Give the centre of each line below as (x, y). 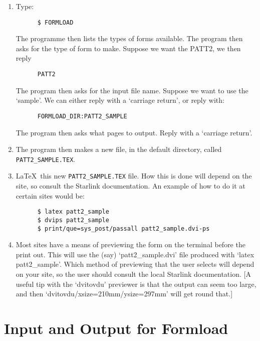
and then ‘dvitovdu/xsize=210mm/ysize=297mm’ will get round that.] (124, 294)
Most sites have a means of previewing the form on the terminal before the (131, 244)
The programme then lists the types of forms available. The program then (129, 38)
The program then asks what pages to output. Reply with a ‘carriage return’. (134, 132)
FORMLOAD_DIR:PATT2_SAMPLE (82, 116)
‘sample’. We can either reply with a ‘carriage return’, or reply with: (120, 100)
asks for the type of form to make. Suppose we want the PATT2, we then (128, 48)
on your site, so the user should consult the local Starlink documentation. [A (133, 274)
